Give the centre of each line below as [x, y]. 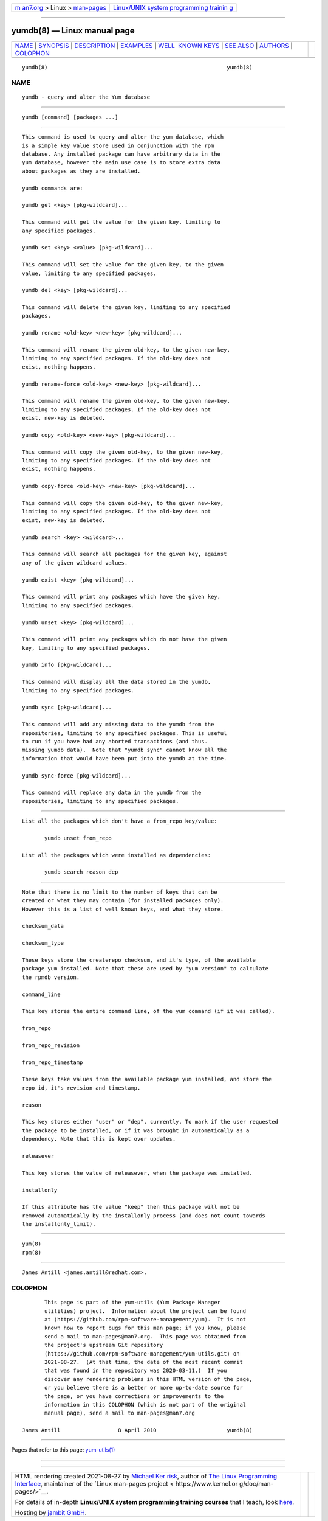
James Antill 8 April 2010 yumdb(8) [137, 1430]
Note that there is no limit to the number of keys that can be [120, 892]
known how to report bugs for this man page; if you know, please [145, 1328]
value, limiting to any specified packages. [90, 273]
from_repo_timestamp [53, 1062]
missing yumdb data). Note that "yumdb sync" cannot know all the [125, 750]
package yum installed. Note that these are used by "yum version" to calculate [145, 969]
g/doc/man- [256, 1483]
